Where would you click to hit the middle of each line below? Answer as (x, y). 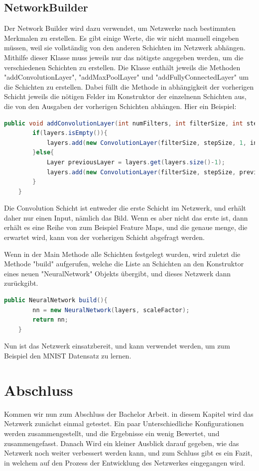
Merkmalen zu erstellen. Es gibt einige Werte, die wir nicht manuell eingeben (122, 38)
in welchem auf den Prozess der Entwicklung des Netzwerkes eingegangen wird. (125, 462)
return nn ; (50, 320)
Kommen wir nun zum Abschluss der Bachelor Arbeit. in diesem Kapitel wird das (129, 413)
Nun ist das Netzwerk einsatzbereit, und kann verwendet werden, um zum (117, 346)
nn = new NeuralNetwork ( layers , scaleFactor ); (111, 310)
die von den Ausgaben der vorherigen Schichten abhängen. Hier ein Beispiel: (120, 106)
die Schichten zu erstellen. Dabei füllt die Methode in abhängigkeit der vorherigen (129, 86)
